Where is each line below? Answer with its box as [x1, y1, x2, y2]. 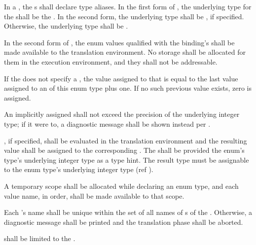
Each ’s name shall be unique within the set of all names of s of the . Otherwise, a [4, 207, 253, 217]
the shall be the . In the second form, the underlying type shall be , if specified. [4, 11, 244, 21]
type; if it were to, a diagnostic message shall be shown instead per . [4, 118, 211, 129]
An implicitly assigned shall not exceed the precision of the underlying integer [4, 109, 240, 119]
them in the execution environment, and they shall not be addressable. [4, 56, 218, 67]
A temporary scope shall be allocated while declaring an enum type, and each [4, 180, 239, 191]
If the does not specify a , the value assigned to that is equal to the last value [4, 73, 238, 83]
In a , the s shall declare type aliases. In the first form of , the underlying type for [4, 1, 252, 11]
